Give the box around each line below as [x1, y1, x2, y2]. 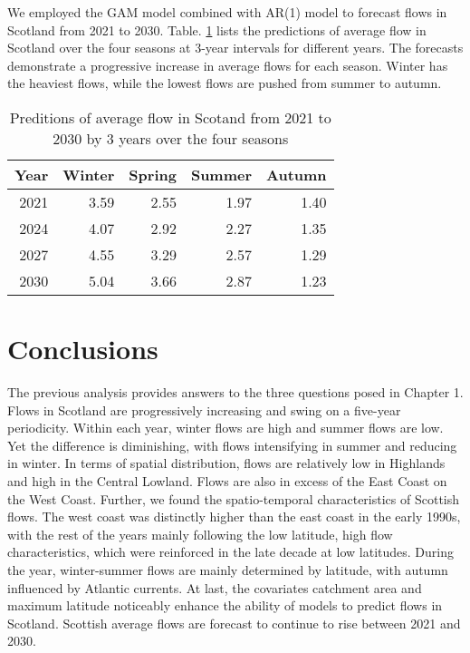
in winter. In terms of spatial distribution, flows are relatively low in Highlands [7, 453, 446, 473]
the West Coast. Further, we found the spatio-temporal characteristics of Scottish [7, 489, 460, 508]
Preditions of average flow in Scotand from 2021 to [9, 106, 331, 128]
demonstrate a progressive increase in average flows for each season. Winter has [7, 55, 448, 74]
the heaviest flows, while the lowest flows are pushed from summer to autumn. [7, 73, 442, 93]
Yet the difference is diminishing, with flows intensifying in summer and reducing [7, 435, 457, 454]
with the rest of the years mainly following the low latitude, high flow [7, 524, 393, 543]
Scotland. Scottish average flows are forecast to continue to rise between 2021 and [7, 613, 461, 632]
